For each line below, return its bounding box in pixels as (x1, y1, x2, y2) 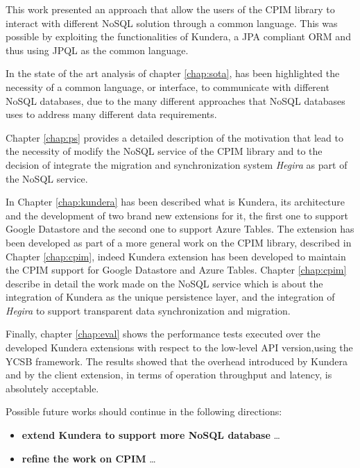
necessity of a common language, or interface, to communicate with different (6, 79, 329, 94)
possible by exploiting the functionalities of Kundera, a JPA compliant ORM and (6, 29, 351, 44)
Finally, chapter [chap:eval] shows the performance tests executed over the (6, 326, 320, 341)
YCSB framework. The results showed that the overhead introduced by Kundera (6, 353, 348, 368)
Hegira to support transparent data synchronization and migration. (6, 303, 291, 317)
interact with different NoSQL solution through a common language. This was (6, 15, 338, 30)
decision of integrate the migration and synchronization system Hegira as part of (6, 157, 348, 172)
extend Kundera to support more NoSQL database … (22, 428, 280, 442)
